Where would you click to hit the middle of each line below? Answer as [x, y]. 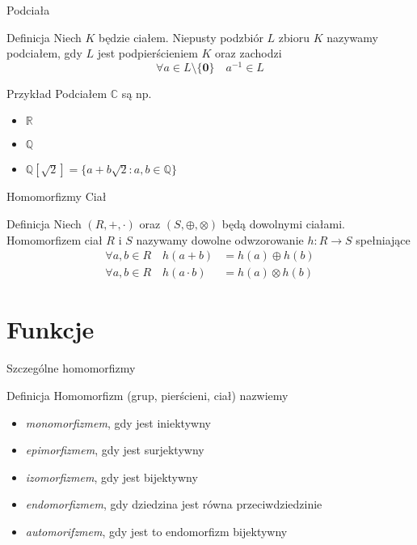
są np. [137, 93]
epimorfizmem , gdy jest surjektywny [115, 450]
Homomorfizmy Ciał [57, 196]
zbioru [294, 37]
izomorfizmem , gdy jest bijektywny [112, 477]
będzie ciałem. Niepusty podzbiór [181, 37]
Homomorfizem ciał [55, 239]
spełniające [383, 239]
